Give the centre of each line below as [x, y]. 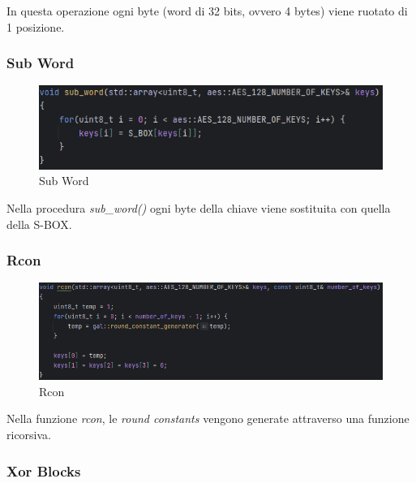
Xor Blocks [44, 470]
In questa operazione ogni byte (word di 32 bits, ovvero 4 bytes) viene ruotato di [207, 11]
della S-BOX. [39, 224]
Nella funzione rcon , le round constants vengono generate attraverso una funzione [208, 418]
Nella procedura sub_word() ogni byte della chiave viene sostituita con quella [199, 207]
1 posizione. [36, 26]
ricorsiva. [29, 435]
